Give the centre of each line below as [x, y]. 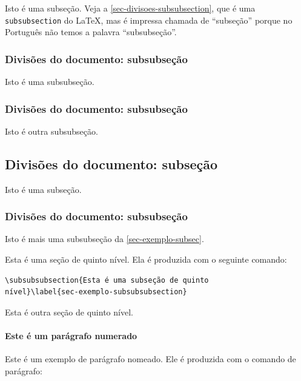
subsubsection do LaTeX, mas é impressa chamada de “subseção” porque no [149, 20]
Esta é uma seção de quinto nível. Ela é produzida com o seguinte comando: [146, 259]
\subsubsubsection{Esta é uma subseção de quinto [107, 280]
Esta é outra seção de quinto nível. [69, 312]
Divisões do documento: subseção [111, 164]
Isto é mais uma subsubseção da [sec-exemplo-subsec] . [104, 239]
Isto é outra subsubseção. [51, 131]
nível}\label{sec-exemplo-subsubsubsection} [96, 292]
